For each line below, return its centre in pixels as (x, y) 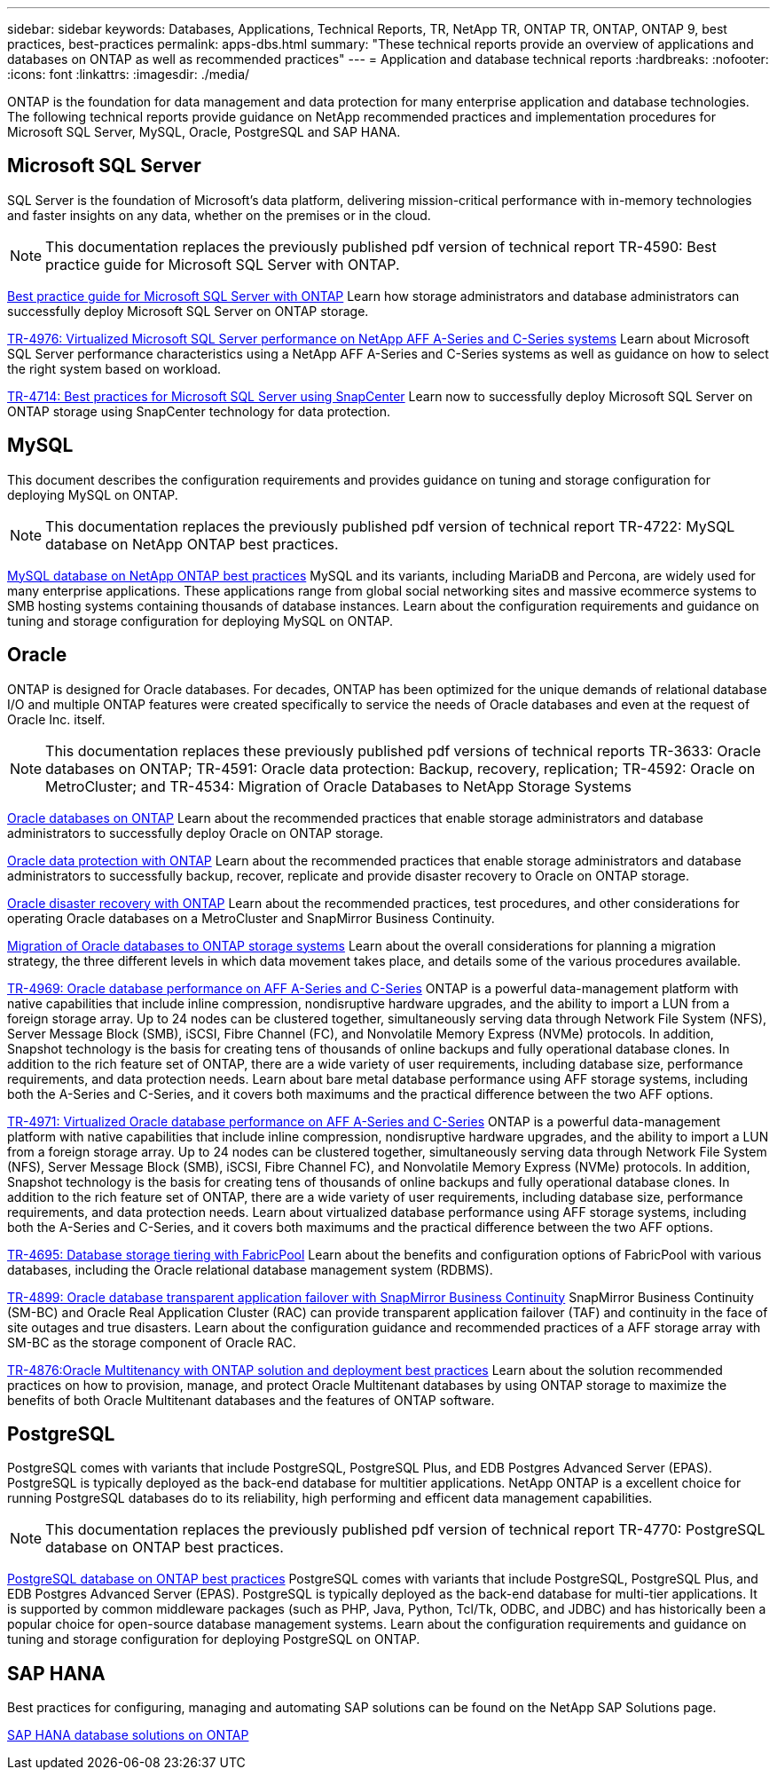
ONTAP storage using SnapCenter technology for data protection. (199, 411)
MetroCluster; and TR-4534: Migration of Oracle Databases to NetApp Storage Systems (338, 786)
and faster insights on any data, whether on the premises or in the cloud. (219, 215)
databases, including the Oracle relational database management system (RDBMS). (250, 1269)
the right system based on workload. (114, 368)
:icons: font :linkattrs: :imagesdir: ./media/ (129, 74)
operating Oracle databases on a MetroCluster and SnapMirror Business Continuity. (251, 918)
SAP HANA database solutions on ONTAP (128, 1735)
